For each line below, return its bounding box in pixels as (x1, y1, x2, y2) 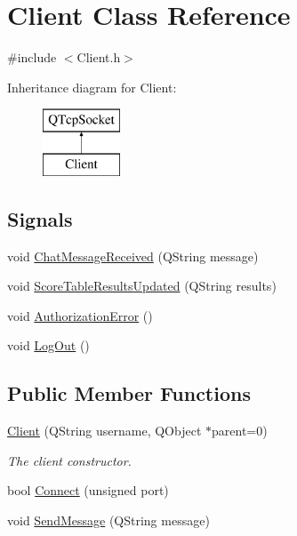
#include (7, 48, 57, 67)
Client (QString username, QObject (7, 421, 202, 440)
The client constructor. (7, 451, 132, 469)
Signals (7, 204, 73, 232)
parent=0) (212, 421, 268, 440)
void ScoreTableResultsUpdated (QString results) (7, 276, 277, 295)
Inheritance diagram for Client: (7, 77, 177, 96)
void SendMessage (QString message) (7, 511, 210, 530)
